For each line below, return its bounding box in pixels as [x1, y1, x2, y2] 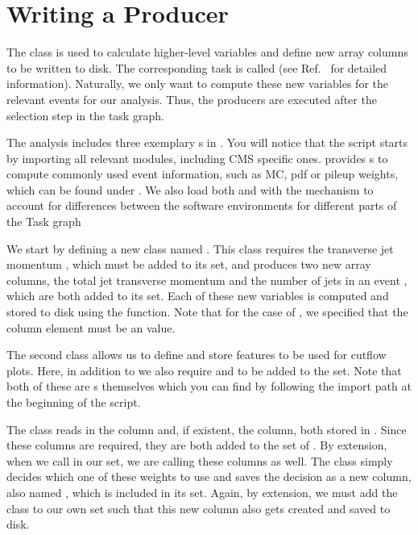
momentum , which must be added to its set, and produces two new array [6, 256, 371, 273]
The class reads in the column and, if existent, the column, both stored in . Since [6, 420, 407, 437]
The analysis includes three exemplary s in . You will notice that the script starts [6, 134, 408, 151]
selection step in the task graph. [6, 107, 164, 123]
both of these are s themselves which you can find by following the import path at [6, 378, 412, 395]
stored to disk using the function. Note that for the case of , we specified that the [6, 303, 408, 320]
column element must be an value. [6, 319, 176, 336]
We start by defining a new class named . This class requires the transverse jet [6, 240, 394, 257]
